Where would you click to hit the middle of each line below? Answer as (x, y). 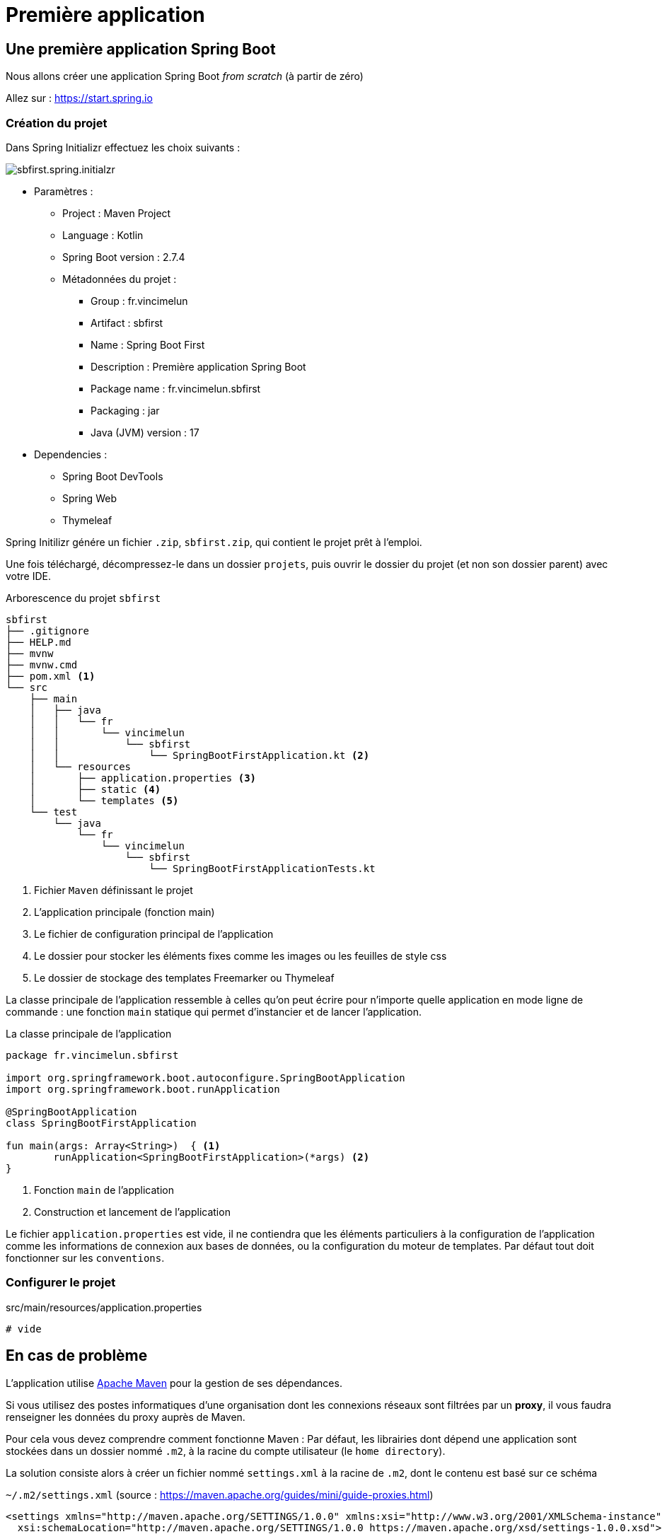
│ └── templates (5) (104, 800)
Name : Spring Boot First (148, 344)
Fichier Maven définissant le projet (114, 890)
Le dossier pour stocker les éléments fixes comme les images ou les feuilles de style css (240, 956)
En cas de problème (77, 1356)
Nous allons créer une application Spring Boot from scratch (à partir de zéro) (185, 76)
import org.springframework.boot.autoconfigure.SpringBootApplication (205, 1078)
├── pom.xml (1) (51, 676)
